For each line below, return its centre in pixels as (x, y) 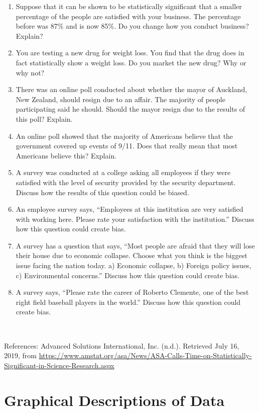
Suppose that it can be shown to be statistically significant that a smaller (129, 6)
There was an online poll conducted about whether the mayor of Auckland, (132, 89)
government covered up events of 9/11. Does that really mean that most (127, 146)
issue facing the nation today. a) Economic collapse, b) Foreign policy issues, (134, 265)
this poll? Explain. (44, 118)
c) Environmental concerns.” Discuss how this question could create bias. (127, 275)
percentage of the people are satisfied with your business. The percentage (128, 16)
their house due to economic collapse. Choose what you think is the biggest (132, 255)
